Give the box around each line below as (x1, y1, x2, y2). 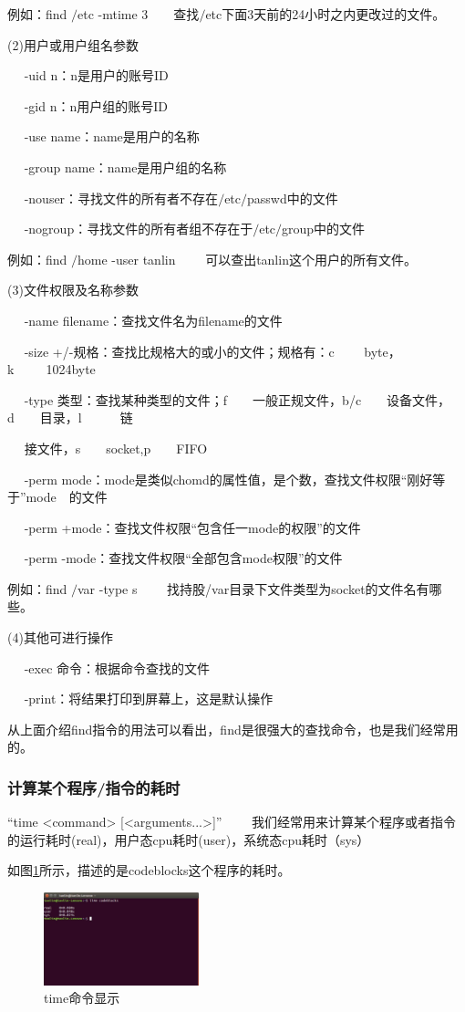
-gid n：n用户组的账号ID (24, 96, 168, 115)
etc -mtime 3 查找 (77, 5, 200, 23)
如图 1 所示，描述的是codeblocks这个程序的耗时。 (7, 861, 291, 880)
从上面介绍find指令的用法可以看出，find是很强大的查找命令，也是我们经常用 (7, 719, 459, 738)
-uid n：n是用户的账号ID (24, 66, 169, 85)
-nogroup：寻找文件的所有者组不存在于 (24, 219, 253, 238)
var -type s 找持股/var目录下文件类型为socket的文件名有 (77, 579, 429, 598)
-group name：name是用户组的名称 (24, 157, 227, 176)
